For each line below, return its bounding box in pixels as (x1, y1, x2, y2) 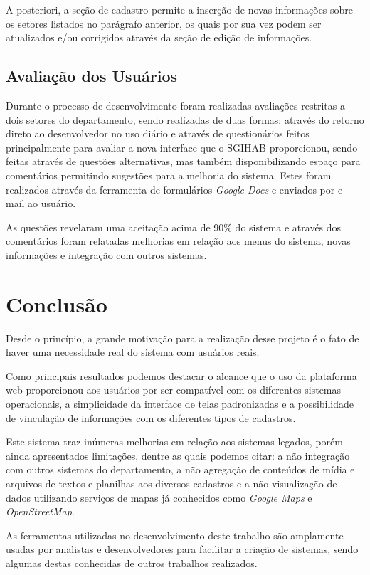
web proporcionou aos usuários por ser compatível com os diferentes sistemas (6, 382, 342, 397)
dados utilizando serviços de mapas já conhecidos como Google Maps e (6, 490, 312, 505)
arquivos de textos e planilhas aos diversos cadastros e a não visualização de (6, 475, 337, 490)
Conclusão (6, 289, 107, 318)
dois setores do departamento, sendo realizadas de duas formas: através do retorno (6, 112, 364, 127)
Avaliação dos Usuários (6, 65, 178, 87)
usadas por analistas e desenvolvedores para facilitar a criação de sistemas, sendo (6, 542, 359, 556)
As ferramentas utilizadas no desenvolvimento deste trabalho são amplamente (6, 527, 344, 542)
